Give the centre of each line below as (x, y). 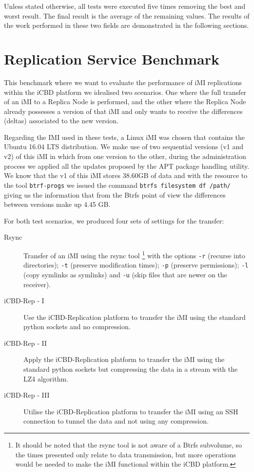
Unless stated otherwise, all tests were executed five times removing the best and (125, 6)
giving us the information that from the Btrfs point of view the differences (115, 194)
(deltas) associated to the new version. (61, 121)
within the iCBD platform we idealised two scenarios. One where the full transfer (125, 92)
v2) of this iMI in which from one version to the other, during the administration (125, 156)
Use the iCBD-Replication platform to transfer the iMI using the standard (135, 317)
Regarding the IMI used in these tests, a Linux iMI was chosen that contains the (125, 137)
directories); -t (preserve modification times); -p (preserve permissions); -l (136, 265)
